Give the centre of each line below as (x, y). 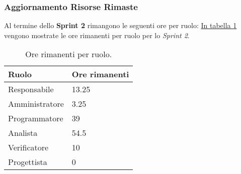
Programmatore (36, 118)
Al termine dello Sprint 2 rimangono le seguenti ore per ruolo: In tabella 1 (120, 25)
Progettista (28, 162)
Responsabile (31, 89)
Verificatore (28, 147)
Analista (23, 133)
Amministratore (36, 104)
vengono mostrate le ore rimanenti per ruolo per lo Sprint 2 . (97, 35)
